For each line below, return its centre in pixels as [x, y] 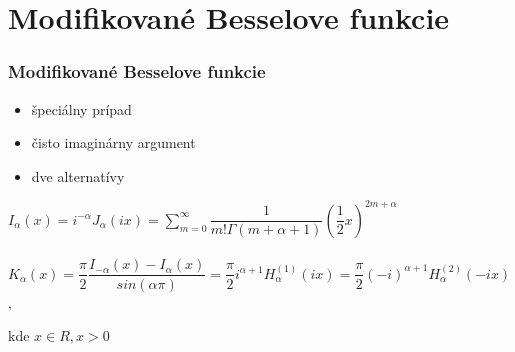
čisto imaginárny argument [113, 142]
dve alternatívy [78, 175]
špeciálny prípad [81, 108]
